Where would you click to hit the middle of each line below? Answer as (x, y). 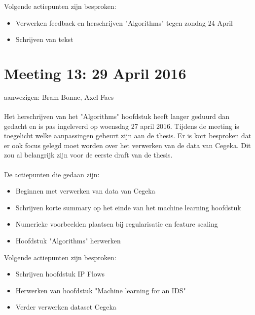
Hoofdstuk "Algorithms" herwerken (68, 241)
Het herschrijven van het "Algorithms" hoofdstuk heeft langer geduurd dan (117, 116)
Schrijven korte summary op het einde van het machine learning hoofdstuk (128, 207)
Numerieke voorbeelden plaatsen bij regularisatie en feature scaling (117, 224)
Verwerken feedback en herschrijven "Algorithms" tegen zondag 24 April (124, 22)
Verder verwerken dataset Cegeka (66, 307)
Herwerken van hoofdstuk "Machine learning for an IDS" (101, 290)
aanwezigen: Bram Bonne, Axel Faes (59, 97)
